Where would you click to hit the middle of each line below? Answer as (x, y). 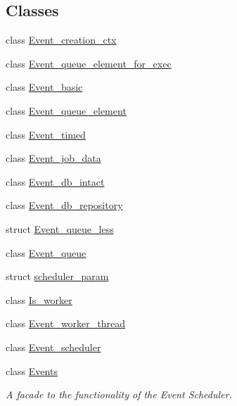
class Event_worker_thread (66, 323)
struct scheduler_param (57, 276)
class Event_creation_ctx (61, 40)
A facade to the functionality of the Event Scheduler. (119, 394)
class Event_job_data (53, 158)
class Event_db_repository (64, 205)
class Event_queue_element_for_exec (89, 63)
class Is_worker (39, 299)
